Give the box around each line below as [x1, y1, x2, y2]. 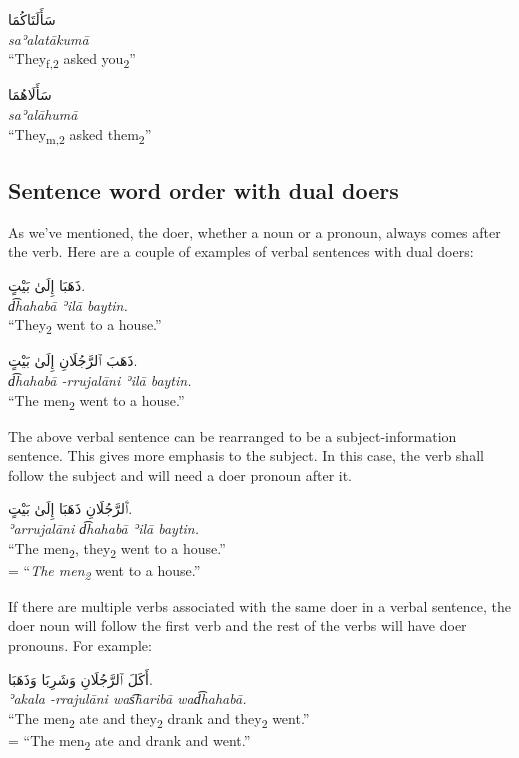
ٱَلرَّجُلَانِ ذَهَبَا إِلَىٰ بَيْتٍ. [8, 498, 133, 519]
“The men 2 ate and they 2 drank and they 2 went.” [8, 707, 310, 731]
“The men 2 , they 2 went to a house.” [8, 537, 226, 561]
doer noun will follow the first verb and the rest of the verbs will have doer [8, 615, 467, 636]
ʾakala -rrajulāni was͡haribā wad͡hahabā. [8, 688, 247, 709]
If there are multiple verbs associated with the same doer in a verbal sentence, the [8, 595, 511, 616]
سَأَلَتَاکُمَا [8, 9, 56, 29]
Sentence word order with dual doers [8, 175, 399, 206]
